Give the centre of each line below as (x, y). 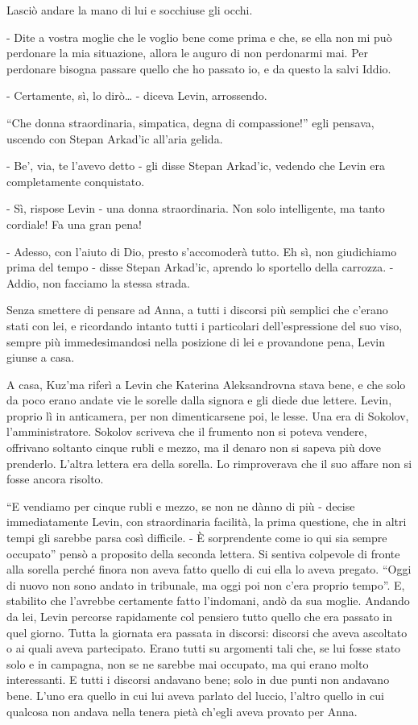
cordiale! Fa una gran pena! (74, 224)
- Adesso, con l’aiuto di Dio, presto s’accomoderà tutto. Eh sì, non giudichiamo (202, 251)
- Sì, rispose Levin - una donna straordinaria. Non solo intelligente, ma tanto (196, 208)
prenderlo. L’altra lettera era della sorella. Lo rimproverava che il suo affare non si (209, 463)
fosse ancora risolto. (55, 479)
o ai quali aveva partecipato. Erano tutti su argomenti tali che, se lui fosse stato (204, 648)
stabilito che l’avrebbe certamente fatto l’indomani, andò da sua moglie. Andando (208, 601)
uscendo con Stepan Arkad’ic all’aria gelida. (115, 138)
